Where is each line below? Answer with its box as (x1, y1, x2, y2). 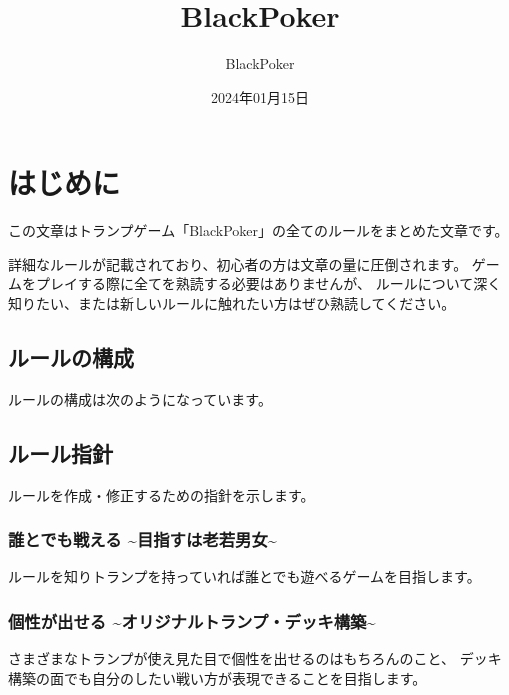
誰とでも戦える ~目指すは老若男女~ (8, 527, 277, 552)
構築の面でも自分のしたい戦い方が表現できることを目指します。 (8, 667, 427, 688)
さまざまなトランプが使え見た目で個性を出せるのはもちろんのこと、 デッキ (8, 648, 502, 669)
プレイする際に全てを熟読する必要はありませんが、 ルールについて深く (35, 273, 502, 294)
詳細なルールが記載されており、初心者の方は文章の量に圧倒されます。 (8, 253, 468, 274)
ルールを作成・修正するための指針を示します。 (8, 484, 315, 505)
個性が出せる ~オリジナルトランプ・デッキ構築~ (8, 608, 376, 633)
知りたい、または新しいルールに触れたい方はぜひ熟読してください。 (8, 293, 456, 314)
